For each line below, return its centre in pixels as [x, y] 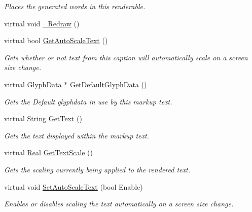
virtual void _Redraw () [42, 23]
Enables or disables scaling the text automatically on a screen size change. [119, 204]
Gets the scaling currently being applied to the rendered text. [97, 169]
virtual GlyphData [33, 84]
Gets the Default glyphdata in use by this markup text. [88, 101]
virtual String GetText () [43, 118]
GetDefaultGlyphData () [108, 84]
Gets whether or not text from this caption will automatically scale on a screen [126, 57]
